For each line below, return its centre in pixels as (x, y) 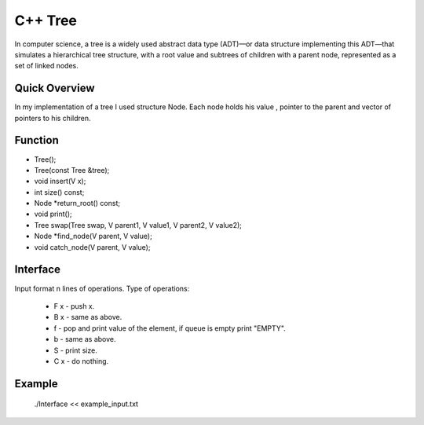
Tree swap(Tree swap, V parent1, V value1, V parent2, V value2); (138, 225)
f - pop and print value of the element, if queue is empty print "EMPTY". (170, 328)
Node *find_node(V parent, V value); (93, 236)
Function (37, 140)
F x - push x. (74, 306)
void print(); (53, 214)
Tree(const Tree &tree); (72, 170)
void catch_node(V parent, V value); (92, 247)
